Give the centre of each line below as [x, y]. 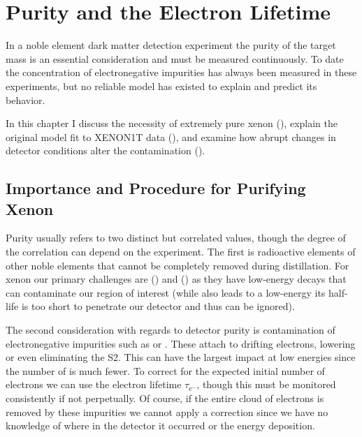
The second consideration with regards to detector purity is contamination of [171, 330]
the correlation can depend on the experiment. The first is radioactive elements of [181, 252]
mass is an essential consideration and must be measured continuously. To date [175, 58]
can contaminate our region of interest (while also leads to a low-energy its [166, 292]
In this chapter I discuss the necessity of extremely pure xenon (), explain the [172, 123]
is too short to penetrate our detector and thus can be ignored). [158, 306]
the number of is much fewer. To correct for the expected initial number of [165, 370]
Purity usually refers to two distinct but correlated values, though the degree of [176, 238]
